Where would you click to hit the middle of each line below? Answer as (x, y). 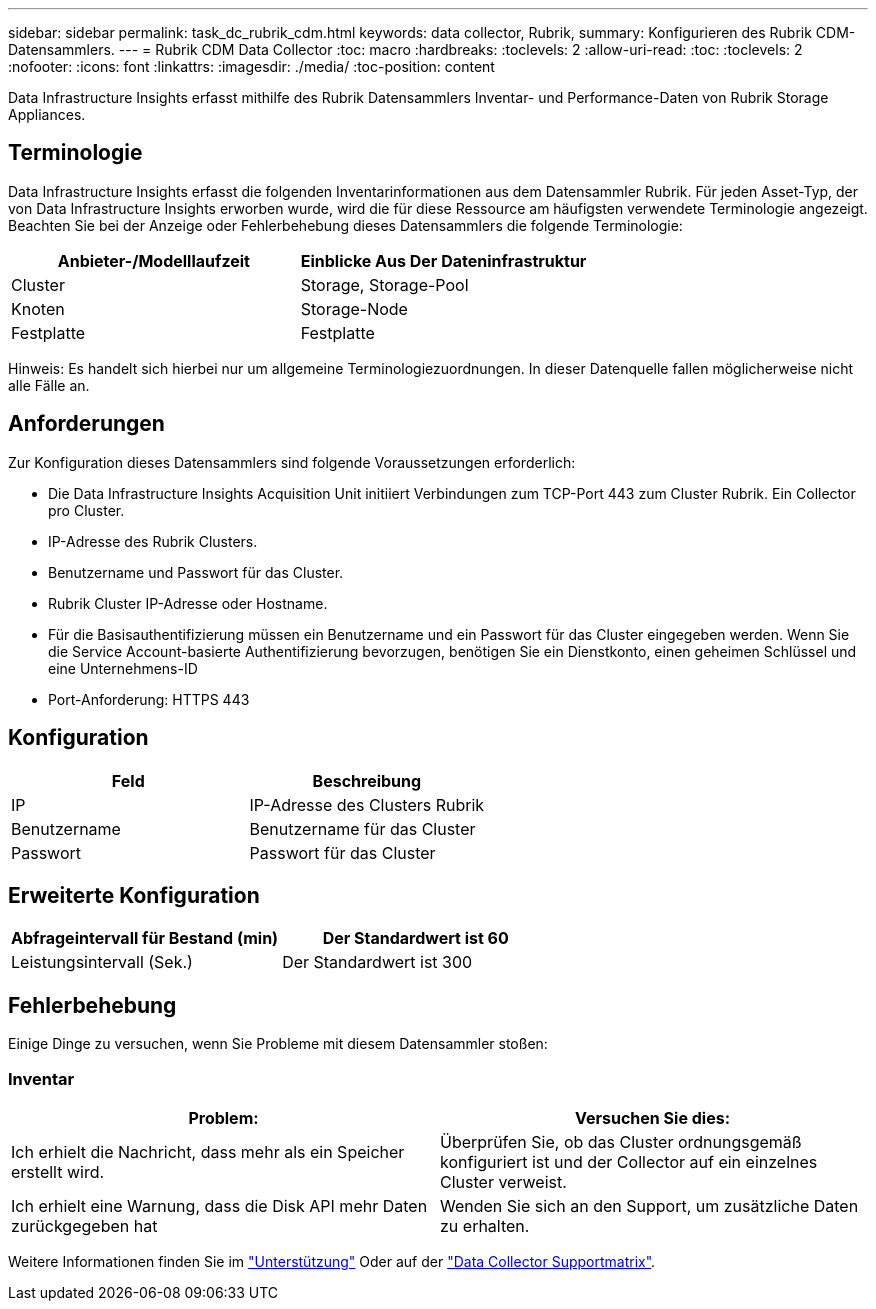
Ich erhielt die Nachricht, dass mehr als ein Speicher (208, 1151)
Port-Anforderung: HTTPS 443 (149, 699)
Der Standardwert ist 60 (415, 938)
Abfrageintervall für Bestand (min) (145, 938)
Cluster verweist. (503, 1181)
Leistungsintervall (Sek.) (102, 962)
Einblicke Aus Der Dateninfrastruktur (443, 260)
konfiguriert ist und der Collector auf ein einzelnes (629, 1161)
